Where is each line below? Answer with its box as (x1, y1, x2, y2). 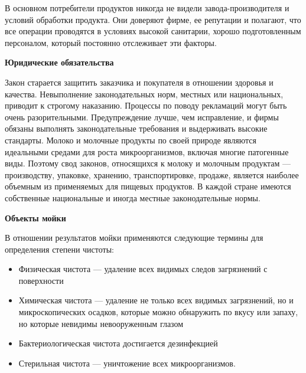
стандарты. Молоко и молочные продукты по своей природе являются (5, 133, 256, 146)
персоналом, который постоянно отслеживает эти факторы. (5, 36, 217, 48)
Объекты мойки (5, 211, 66, 224)
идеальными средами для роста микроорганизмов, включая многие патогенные (5, 145, 289, 158)
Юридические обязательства (5, 56, 114, 68)
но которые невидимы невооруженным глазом (18, 317, 184, 329)
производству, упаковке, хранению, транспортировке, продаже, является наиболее (5, 168, 299, 181)
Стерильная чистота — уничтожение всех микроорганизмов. (18, 356, 236, 369)
